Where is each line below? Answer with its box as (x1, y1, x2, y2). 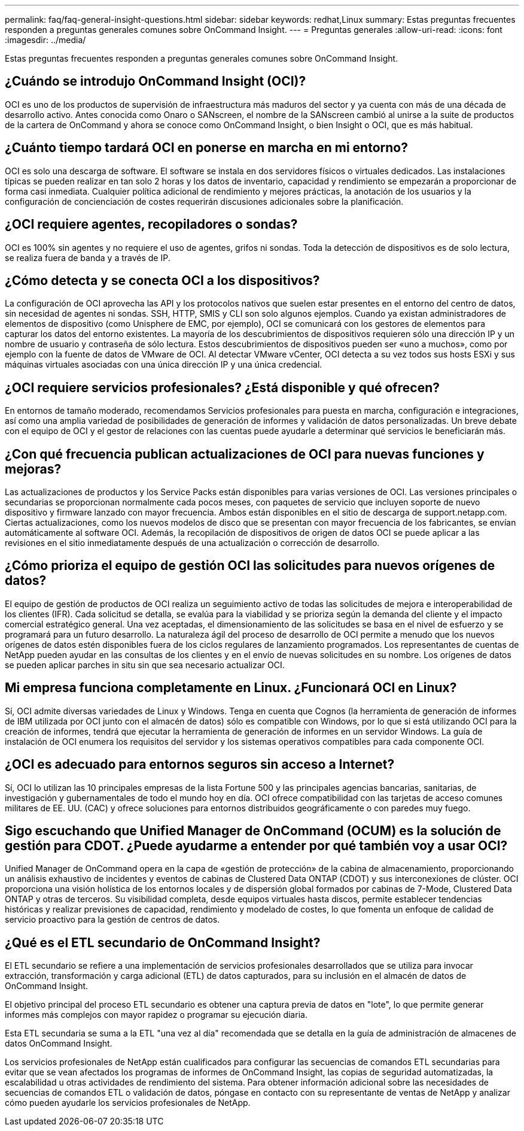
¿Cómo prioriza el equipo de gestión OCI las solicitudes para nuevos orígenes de (5, 558, 495, 574)
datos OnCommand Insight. (5, 1038, 112, 1049)
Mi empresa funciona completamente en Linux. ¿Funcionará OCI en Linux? (5, 680, 457, 696)
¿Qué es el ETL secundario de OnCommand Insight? (5, 935, 321, 950)
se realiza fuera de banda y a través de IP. (5, 252, 170, 263)
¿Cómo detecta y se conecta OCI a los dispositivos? (5, 272, 320, 288)
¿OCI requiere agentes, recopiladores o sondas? (5, 217, 298, 232)
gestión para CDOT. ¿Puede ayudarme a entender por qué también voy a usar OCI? (5, 838, 508, 854)
